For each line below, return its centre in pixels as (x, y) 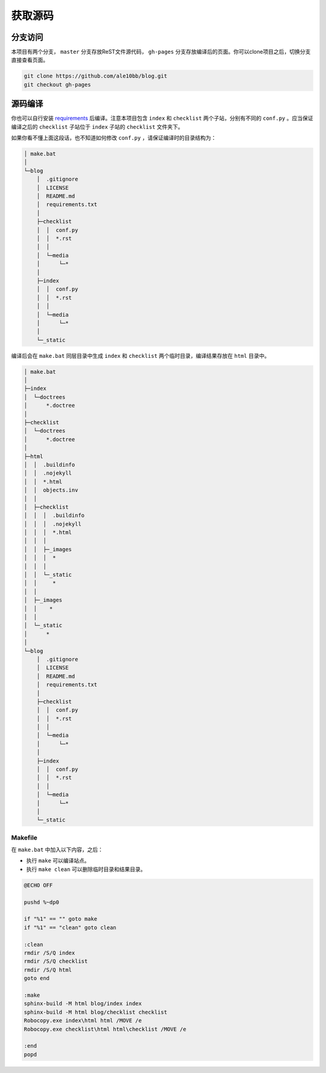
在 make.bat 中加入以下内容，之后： (57, 850)
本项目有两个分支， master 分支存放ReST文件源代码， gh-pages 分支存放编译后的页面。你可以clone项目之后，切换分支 (161, 52)
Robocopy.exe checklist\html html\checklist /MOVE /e (105, 1029)
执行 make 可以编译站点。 (58, 861)
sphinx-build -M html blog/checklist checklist (95, 1012)
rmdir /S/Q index (50, 953)
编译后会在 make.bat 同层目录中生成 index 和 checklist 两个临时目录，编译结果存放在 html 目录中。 (140, 355)
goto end (37, 978)
